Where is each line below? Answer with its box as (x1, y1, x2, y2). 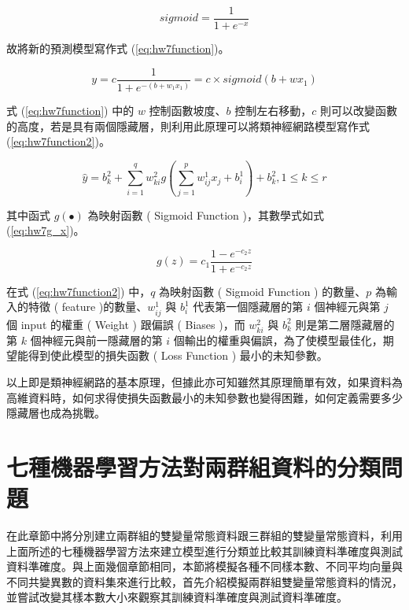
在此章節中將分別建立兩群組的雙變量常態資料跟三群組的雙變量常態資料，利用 (6, 527, 403, 544)
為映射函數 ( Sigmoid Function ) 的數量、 (159, 283, 367, 299)
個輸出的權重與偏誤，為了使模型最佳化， (173, 331, 383, 348)
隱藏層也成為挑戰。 (6, 405, 105, 421)
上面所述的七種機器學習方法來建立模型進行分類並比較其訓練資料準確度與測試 (6, 542, 403, 559)
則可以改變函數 (319, 102, 397, 119)
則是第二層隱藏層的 (295, 316, 395, 332)
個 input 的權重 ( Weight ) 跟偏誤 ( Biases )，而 (6, 316, 245, 332)
